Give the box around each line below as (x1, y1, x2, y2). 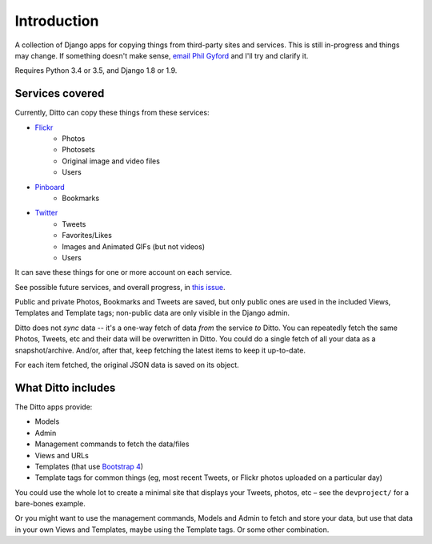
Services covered (14, 87, 105, 100)
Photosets (62, 145, 95, 155)
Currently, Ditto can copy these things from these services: (14, 108, 210, 118)
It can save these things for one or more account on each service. (14, 268, 232, 277)
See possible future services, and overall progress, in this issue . (14, 282, 226, 292)
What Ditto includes (14, 381, 116, 394)
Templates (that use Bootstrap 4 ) (34, 461, 144, 471)
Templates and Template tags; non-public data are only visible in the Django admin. (14, 308, 290, 318)
